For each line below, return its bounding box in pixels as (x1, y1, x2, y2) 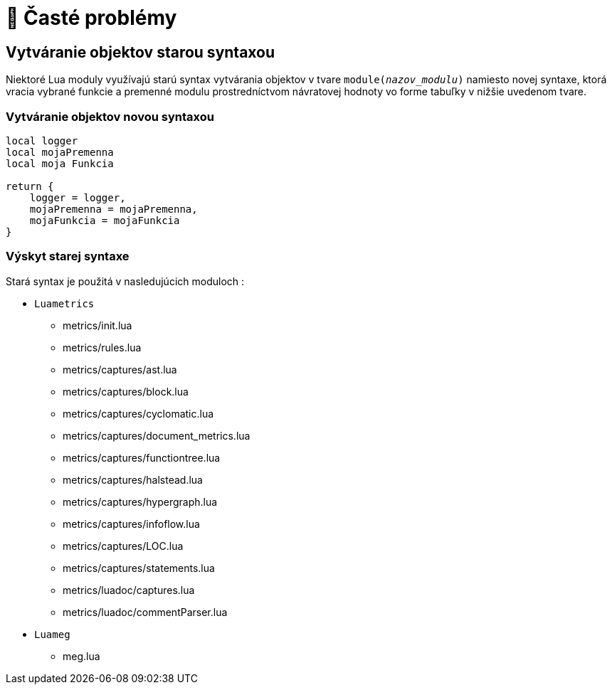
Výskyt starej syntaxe (6, 249, 130, 264)
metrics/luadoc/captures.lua (63, 583, 195, 596)
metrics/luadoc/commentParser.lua (63, 605, 228, 618)
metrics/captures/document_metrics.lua (63, 429, 250, 442)
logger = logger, (29, 191, 126, 203)
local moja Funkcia (6, 157, 114, 169)
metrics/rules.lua (63, 341, 142, 354)
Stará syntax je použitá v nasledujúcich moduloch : (6, 275, 245, 287)
